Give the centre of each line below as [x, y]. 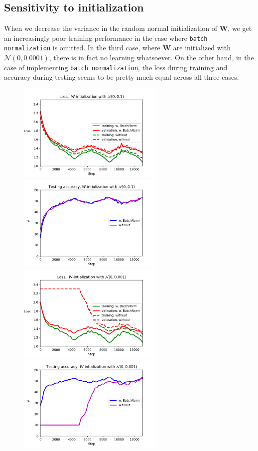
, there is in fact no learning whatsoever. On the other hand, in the [151, 58]
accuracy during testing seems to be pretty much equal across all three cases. [122, 77]
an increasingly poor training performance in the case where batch [106, 38]
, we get [240, 28]
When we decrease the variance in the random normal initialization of [111, 28]
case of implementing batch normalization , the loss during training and [116, 67]
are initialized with [202, 48]
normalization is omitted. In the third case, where [82, 48]
